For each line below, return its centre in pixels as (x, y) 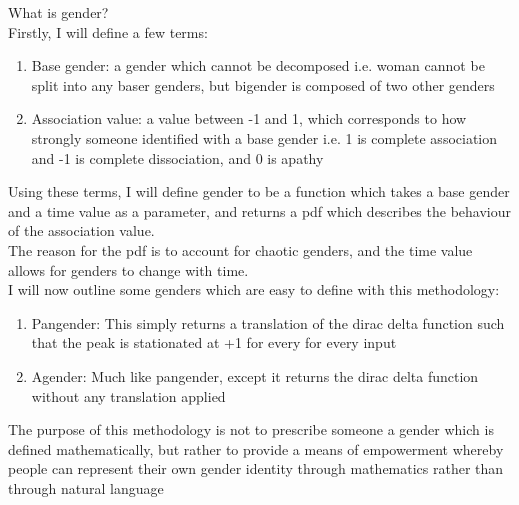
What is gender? (58, 12)
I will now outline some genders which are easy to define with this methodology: (254, 289)
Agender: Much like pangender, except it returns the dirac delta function (255, 375)
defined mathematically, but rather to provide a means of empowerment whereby (256, 448)
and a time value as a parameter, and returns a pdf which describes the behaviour (259, 210)
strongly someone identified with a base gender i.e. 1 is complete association (264, 137)
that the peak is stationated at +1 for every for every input (214, 342)
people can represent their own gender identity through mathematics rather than (256, 468)
